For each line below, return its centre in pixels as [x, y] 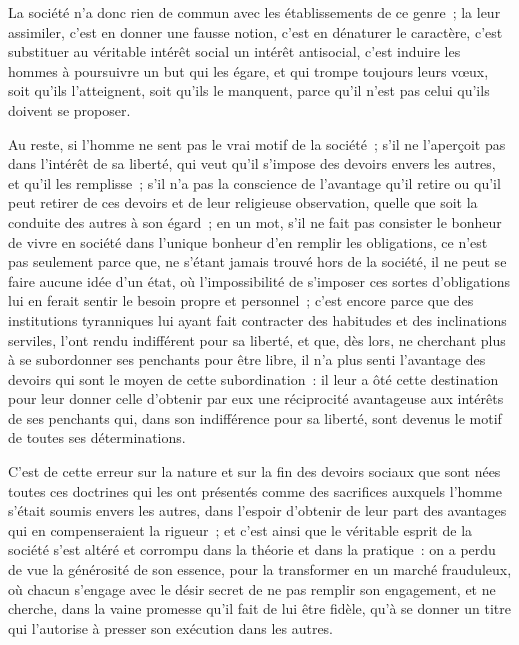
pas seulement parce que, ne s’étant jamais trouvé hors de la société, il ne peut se [257, 261]
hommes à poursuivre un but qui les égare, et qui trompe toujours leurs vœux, [248, 70]
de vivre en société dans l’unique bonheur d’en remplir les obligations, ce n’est [248, 241]
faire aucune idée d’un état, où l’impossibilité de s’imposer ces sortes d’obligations [259, 280]
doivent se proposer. [69, 109]
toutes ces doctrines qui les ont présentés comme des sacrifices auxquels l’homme [255, 490]
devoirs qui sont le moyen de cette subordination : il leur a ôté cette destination [253, 378]
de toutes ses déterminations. [97, 437]
